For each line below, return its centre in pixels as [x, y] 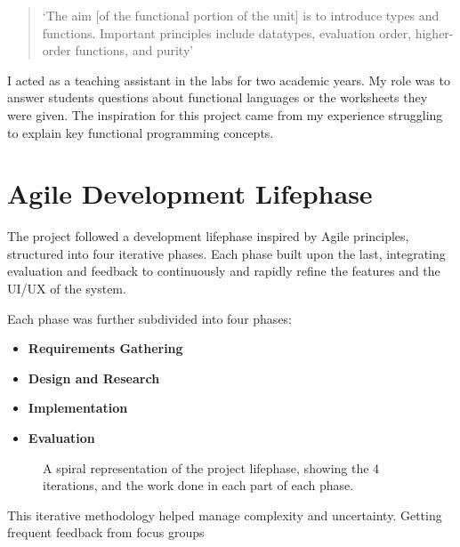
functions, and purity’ [134, 50]
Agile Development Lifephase [190, 193]
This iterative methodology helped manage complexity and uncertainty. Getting [225, 515]
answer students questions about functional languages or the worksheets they [218, 97]
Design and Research [94, 378]
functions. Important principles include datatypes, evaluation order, [227, 32]
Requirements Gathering [105, 348]
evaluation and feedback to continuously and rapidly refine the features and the [224, 271]
